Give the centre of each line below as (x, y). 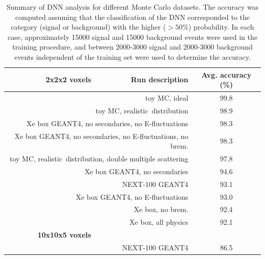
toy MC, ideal (167, 98)
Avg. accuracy (227, 74)
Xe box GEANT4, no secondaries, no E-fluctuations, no (101, 136)
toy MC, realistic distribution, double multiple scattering (99, 158)
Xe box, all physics (159, 222)
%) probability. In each (218, 27)
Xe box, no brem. (161, 209)
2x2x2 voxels (68, 79)
